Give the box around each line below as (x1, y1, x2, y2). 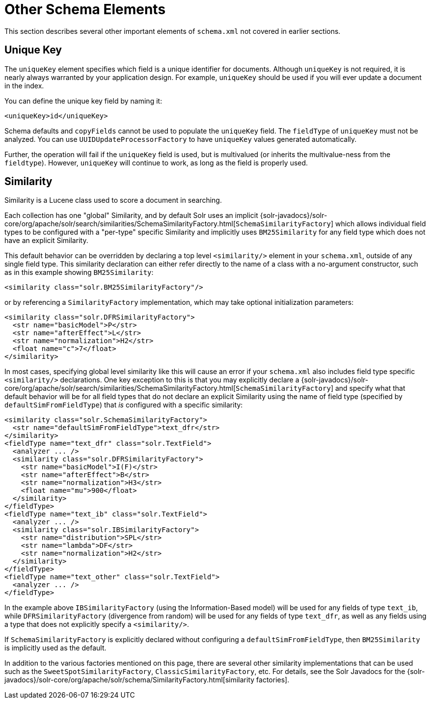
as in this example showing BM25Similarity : (4, 268, 154, 277)
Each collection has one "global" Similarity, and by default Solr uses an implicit (4, 211, 258, 220)
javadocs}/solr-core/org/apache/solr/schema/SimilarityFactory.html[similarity (4, 676, 255, 684)
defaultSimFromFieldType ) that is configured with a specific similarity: (4, 401, 243, 409)
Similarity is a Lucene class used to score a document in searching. (4, 196, 222, 205)
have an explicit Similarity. (4, 236, 88, 245)
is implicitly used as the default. (4, 644, 107, 652)
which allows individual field (335, 219, 426, 228)
